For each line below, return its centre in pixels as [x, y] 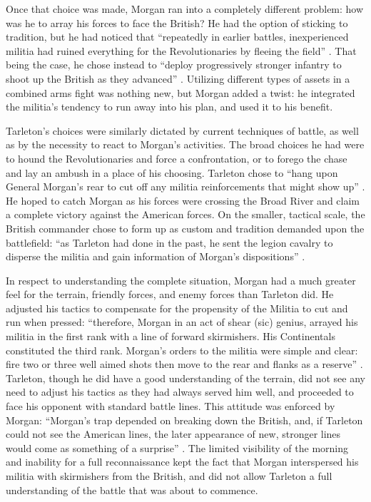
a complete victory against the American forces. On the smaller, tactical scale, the [185, 214]
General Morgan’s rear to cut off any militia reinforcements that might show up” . [185, 186]
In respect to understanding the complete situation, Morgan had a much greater [181, 280]
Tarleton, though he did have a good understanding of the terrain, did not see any [185, 378]
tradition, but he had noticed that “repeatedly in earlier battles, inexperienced [177, 37]
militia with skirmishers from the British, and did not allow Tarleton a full [169, 476]
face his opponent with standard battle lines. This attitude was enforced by [171, 406]
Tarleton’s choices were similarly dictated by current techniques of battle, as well [182, 130]
